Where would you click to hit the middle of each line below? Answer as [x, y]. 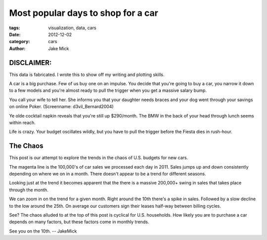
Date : [15, 34]
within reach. [22, 122]
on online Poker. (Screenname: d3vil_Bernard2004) [61, 107]
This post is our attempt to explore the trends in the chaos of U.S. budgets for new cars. [99, 158]
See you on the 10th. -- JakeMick [43, 231]
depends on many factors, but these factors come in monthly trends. [79, 222]
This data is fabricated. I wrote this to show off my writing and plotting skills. [87, 74]
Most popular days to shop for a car [84, 13]
